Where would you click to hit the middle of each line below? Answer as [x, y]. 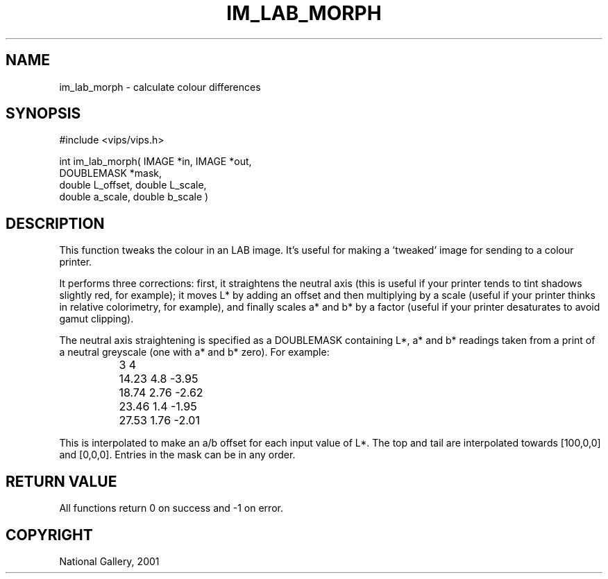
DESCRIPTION [55, 223]
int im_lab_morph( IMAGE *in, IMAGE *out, [155, 162]
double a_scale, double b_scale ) [134, 197]
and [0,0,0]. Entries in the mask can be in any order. [177, 455]
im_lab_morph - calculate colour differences [160, 87]
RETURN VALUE [61, 481]
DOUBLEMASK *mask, [110, 173]
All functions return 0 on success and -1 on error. [171, 508]
